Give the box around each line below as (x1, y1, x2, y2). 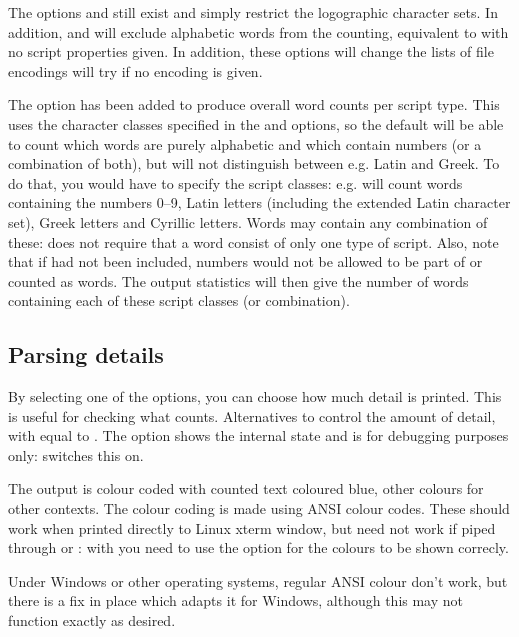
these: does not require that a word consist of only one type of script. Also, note (8, 231, 499, 252)
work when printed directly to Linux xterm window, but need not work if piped (8, 517, 496, 538)
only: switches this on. (8, 444, 144, 465)
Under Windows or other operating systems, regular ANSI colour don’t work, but (8, 570, 508, 591)
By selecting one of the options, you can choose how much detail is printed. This (8, 386, 502, 407)
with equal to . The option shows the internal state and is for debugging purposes (8, 425, 509, 446)
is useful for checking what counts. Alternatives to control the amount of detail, (8, 405, 496, 426)
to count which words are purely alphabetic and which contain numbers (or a (8, 133, 482, 154)
